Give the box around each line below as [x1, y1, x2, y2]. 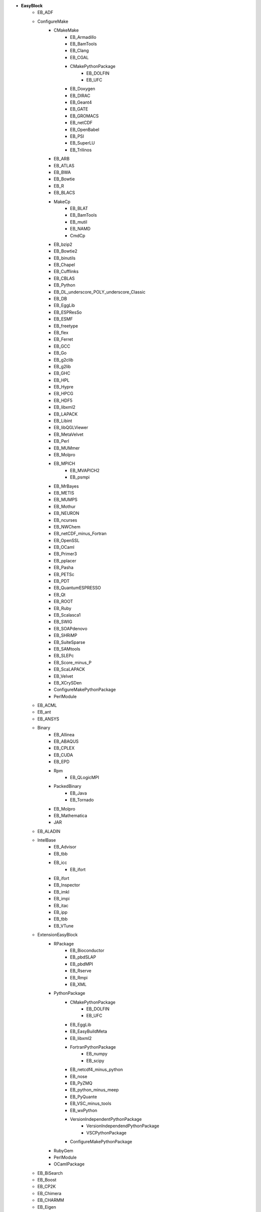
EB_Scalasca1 [54, 612, 81, 618]
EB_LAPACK [54, 411, 78, 417]
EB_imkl [54, 889, 70, 894]
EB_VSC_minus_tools [70, 1100, 112, 1106]
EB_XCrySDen [54, 680, 82, 686]
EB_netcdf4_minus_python [70, 1067, 123, 1072]
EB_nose [70, 1073, 87, 1079]
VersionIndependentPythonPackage [70, 1116, 142, 1122]
